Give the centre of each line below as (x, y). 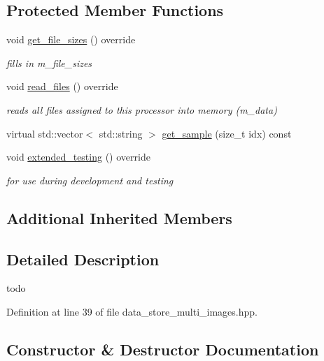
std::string (121, 133)
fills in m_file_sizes (49, 62)
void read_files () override (62, 86)
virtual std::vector (45, 133)
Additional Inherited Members (119, 218)
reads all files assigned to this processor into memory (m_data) (142, 109)
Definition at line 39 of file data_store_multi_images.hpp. (132, 311)
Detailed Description (83, 259)
